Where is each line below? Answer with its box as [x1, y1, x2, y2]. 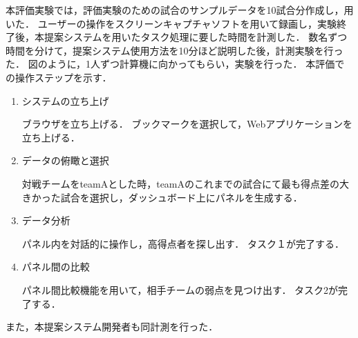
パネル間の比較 [21, 259, 90, 274]
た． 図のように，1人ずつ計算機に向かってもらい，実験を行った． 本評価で [6, 57, 345, 71]
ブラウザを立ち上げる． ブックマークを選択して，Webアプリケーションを [21, 117, 353, 131]
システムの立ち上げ [21, 93, 109, 108]
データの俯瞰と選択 [21, 153, 109, 168]
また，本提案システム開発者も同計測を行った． [6, 319, 218, 334]
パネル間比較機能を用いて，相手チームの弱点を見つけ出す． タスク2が [21, 282, 339, 297]
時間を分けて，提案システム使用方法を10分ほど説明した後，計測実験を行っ [6, 43, 343, 57]
